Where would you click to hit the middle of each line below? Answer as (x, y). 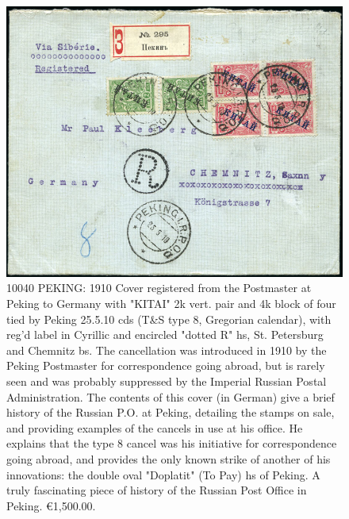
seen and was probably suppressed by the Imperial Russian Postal (167, 381)
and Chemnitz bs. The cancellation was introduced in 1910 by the (167, 350)
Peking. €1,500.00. (51, 505)
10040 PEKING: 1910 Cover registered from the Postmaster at (159, 288)
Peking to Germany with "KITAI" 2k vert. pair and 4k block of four (171, 303)
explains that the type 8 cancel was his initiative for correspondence (172, 443)
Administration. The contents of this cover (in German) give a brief (171, 396)
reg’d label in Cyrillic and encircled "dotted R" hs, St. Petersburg (165, 334)
